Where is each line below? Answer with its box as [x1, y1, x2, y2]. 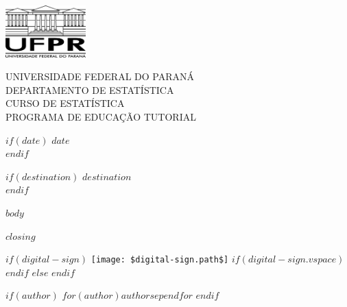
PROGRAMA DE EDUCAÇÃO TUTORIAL [5, 109, 196, 123]
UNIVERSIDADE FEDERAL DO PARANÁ [5, 69, 194, 84]
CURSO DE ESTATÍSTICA [5, 96, 125, 110]
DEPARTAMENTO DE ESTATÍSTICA [5, 82, 174, 97]
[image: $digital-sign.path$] [91, 255, 229, 265]
